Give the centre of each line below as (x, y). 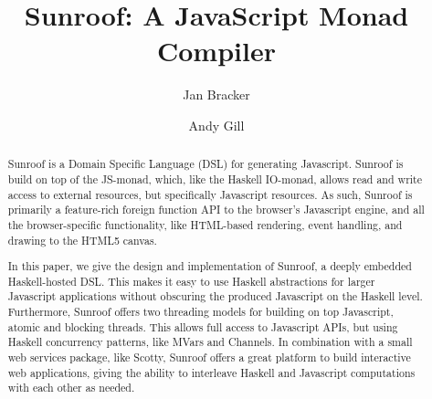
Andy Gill (216, 125)
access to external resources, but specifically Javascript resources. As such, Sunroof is (210, 194)
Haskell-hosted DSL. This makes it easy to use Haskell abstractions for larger (191, 281)
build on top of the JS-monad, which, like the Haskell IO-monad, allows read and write (215, 178)
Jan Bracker (216, 94)
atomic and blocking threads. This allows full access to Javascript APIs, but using (203, 326)
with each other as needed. (71, 388)
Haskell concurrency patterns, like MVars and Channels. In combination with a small (210, 342)
